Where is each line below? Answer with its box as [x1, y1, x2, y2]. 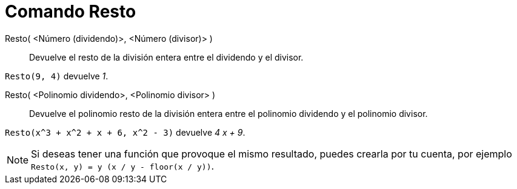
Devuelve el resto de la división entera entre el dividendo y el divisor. [29, 51, 304, 62]
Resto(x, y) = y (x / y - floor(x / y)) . [31, 159, 215, 172]
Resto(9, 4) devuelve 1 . [5, 70, 108, 81]
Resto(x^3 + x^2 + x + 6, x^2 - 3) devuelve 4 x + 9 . [5, 127, 245, 138]
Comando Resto [5, 1, 136, 22]
